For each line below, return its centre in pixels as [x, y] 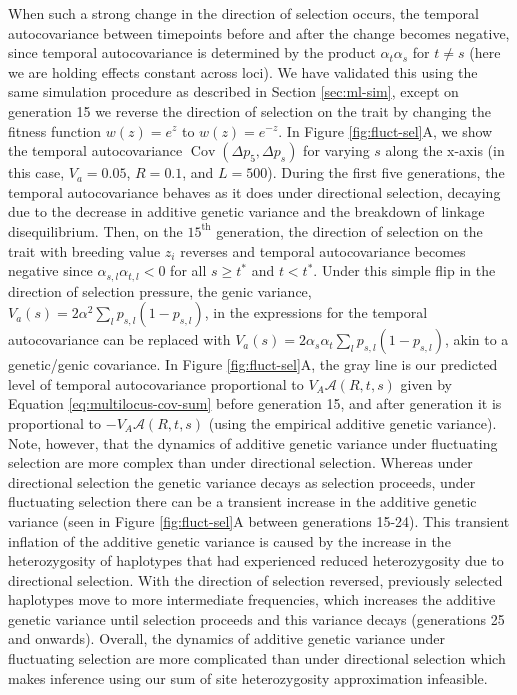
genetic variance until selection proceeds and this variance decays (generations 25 [256, 618]
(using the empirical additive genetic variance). [352, 422]
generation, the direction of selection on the [349, 230]
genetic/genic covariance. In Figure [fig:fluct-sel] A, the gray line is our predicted [253, 364]
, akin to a [476, 339]
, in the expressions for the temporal [316, 312]
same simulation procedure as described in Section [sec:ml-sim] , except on [233, 91]
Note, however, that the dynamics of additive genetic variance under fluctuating [253, 442]
